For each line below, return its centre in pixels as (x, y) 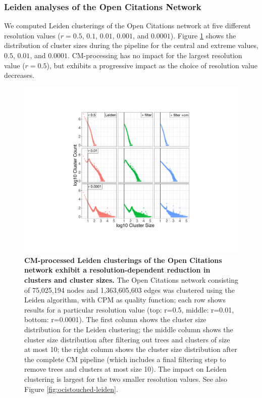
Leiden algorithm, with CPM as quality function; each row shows (125, 300)
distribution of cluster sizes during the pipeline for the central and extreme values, (131, 45)
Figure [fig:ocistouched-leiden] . (71, 389)
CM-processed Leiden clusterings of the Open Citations (123, 260)
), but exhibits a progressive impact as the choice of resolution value (152, 65)
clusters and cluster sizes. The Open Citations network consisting (131, 280)
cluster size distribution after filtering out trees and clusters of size (127, 339)
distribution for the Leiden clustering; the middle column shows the (129, 329)
